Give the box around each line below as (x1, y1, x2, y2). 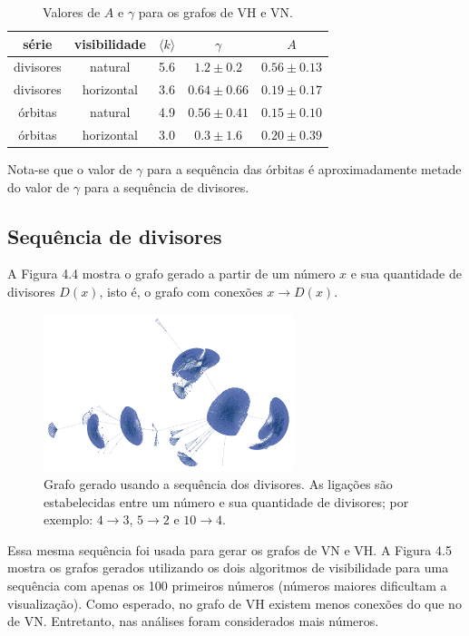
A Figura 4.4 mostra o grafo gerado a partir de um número (7, 264, 336, 283)
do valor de (7, 177, 70, 196)
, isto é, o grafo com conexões (99, 282, 263, 301)
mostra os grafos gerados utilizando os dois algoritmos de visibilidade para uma (7, 558, 449, 577)
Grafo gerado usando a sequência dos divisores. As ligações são (44, 474, 393, 493)
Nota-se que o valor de (7, 160, 132, 179)
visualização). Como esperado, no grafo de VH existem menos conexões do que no (7, 593, 462, 612)
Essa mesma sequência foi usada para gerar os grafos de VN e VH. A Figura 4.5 (7, 540, 452, 559)
